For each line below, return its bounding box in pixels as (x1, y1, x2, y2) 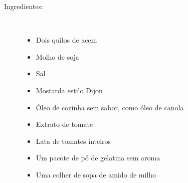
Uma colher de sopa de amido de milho (36, 169, 156, 179)
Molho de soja (36, 51, 79, 62)
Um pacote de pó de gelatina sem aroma (36, 152, 160, 163)
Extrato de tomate (36, 119, 93, 129)
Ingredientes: (4, 1, 43, 11)
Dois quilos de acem (36, 35, 97, 45)
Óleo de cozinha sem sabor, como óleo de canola (36, 102, 184, 112)
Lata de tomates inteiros (36, 135, 111, 146)
